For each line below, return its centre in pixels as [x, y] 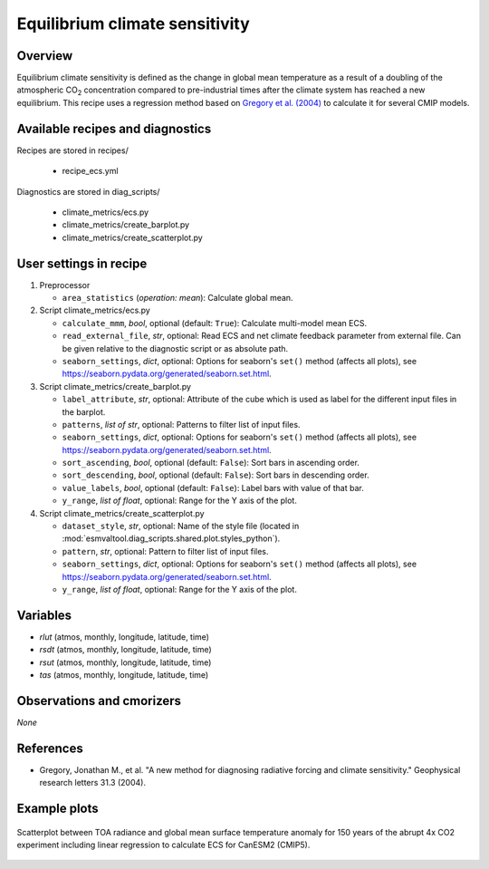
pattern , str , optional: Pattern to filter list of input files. [165, 551]
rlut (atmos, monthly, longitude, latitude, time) [125, 637]
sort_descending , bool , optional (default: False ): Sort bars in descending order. [216, 475]
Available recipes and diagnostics [114, 128]
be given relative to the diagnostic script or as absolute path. [175, 348]
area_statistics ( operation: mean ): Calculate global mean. [177, 298]
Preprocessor [65, 285]
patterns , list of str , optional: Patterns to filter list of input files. [181, 424]
